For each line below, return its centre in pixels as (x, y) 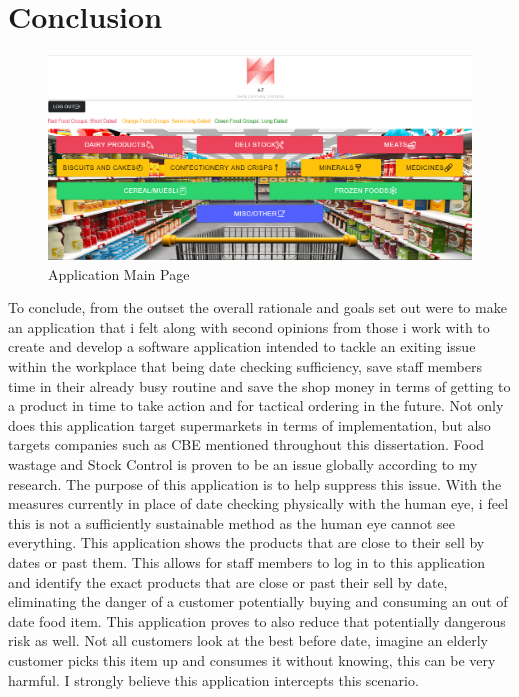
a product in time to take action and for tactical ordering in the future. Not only (256, 405)
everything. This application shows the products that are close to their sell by (246, 542)
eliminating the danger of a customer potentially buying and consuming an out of (258, 601)
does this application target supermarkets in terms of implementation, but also (249, 424)
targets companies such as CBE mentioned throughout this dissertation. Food (246, 444)
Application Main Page (119, 273)
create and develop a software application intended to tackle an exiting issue (242, 346)
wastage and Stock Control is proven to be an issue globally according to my (243, 464)
